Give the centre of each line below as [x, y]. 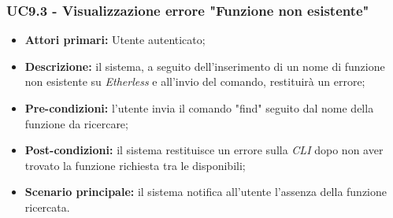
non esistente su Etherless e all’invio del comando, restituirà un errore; [195, 81]
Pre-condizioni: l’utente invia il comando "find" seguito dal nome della [199, 108]
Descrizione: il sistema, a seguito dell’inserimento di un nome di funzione [205, 66]
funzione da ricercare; [76, 123]
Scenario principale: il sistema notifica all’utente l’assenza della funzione [206, 192]
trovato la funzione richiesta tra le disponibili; [135, 165]
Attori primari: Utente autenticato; [115, 40]
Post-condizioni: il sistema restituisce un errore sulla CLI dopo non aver [204, 150]
